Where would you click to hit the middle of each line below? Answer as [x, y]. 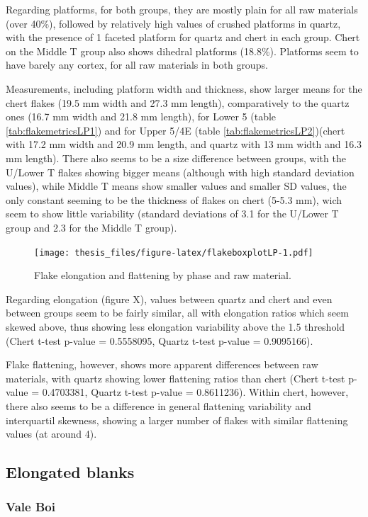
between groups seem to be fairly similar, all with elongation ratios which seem [177, 313]
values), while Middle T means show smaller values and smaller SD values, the [176, 186]
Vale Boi [30, 507]
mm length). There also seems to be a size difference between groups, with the [176, 158]
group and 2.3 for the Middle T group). [91, 227]
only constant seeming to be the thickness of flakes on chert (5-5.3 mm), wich [174, 199]
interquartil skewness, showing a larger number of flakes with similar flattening [177, 420]
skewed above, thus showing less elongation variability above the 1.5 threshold [175, 326]
